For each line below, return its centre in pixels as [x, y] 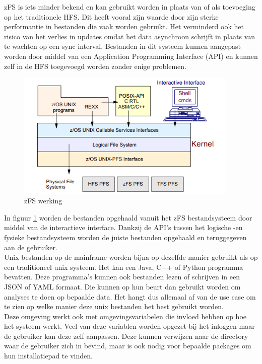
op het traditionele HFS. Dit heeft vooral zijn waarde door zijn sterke [111, 16]
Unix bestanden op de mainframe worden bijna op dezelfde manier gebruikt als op [131, 257]
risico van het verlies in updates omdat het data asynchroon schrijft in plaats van [130, 36]
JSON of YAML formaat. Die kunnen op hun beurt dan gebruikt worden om [122, 286]
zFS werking [43, 201]
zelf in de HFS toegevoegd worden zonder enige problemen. [95, 66]
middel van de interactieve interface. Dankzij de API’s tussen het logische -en [123, 227]
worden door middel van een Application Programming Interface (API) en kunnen [131, 56]
